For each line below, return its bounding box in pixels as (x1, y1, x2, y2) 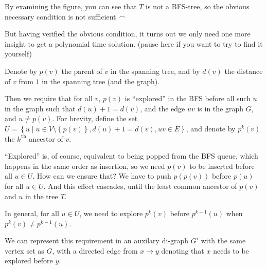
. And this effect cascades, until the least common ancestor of (43, 180, 237, 191)
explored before (5, 255, 53, 266)
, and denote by (186, 123, 236, 133)
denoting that (161, 245, 204, 256)
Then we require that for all (5, 93, 93, 104)
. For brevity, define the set (52, 113, 138, 124)
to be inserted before (189, 160, 255, 171)
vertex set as (5, 245, 44, 256)
